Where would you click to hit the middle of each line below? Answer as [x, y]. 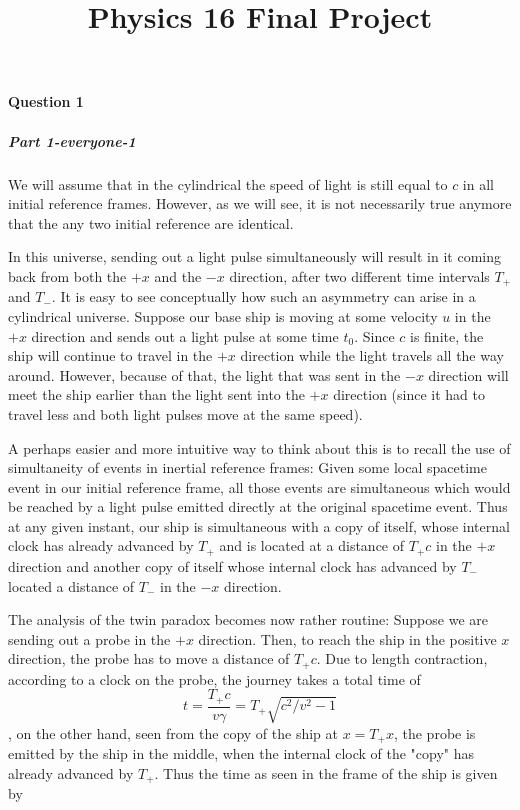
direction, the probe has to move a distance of [149, 658]
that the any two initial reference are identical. [151, 222]
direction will [468, 374]
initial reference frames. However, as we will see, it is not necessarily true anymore [260, 203]
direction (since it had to [409, 394]
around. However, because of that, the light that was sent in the [204, 374]
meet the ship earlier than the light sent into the [156, 394]
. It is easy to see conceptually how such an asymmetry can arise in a [263, 296]
